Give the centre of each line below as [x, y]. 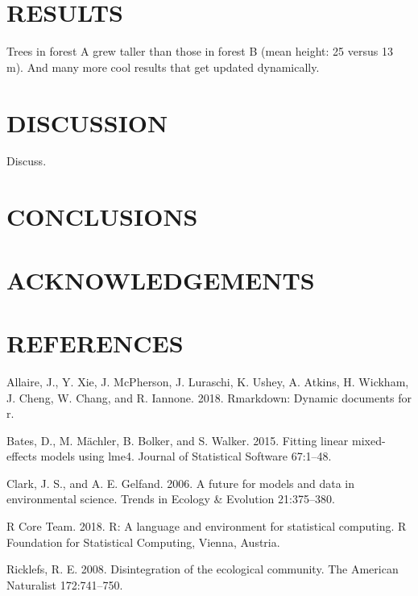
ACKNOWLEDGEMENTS [161, 279]
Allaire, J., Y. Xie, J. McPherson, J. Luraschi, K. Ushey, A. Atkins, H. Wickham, [208, 381]
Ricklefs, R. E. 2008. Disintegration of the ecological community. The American [203, 569]
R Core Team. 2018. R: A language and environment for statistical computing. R [207, 526]
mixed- [369, 440]
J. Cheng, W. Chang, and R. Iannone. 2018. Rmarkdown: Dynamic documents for [209, 397]
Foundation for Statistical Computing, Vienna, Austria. [143, 542]
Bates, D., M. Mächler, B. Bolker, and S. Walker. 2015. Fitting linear [178, 440]
